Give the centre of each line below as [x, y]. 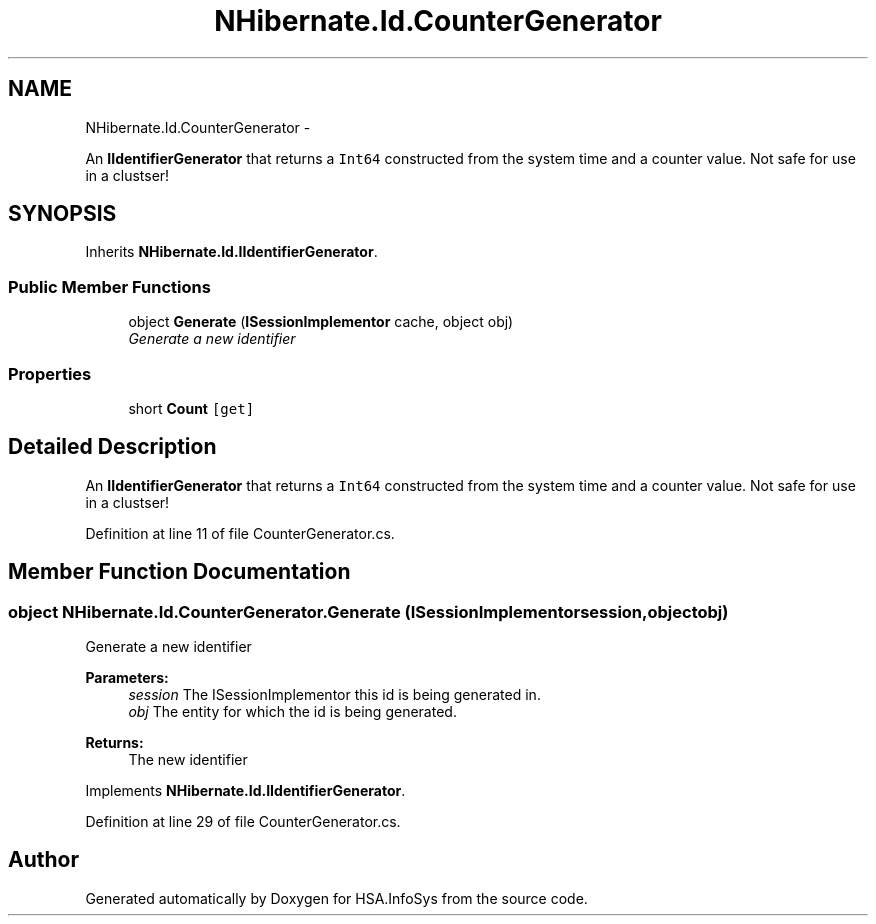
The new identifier [188, 759]
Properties [50, 373]
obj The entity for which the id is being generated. [292, 711]
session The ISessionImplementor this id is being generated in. [334, 694]
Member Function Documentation [179, 572]
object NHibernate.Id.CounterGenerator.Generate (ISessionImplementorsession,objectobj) [368, 611]
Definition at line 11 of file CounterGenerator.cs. [240, 533]
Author [43, 860]
